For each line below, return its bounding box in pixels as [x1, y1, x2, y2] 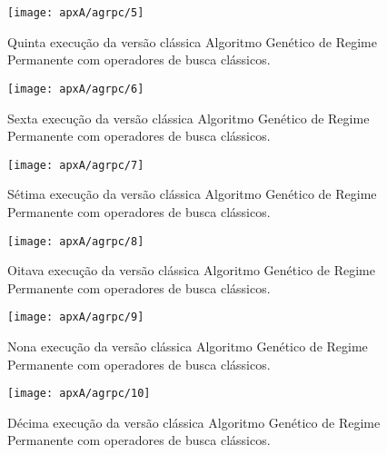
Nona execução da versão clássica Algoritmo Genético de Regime [7, 337, 368, 356]
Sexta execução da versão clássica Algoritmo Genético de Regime [7, 108, 370, 127]
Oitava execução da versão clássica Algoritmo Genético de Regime [7, 261, 375, 280]
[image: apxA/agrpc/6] [7, 82, 144, 95]
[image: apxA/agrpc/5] [7, 6, 144, 19]
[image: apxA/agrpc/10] [7, 387, 151, 401]
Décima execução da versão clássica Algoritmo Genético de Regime [7, 412, 381, 431]
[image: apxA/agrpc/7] [7, 158, 144, 172]
